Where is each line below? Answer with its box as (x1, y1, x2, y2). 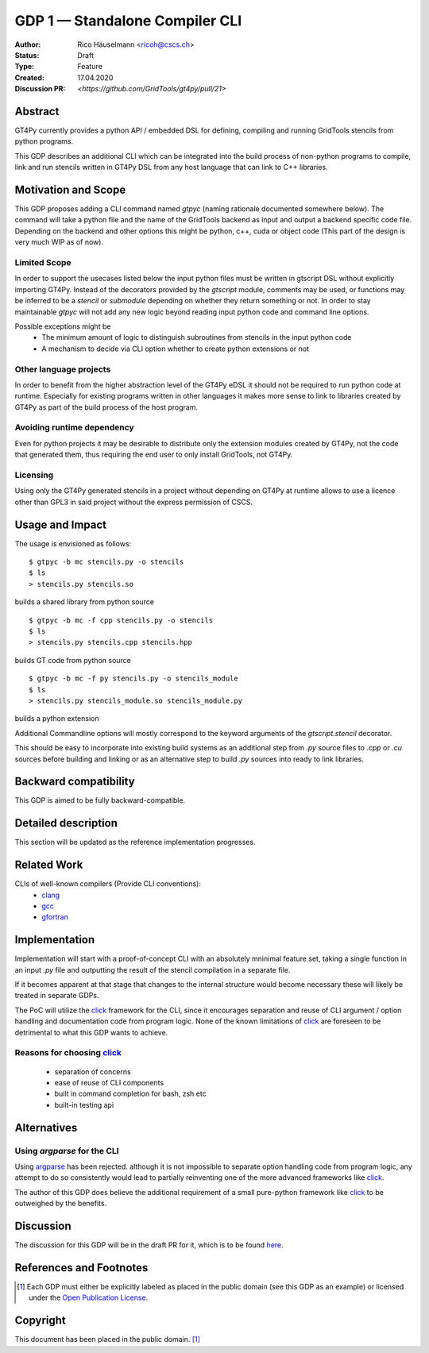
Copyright (14, 1314, 67, 1328)
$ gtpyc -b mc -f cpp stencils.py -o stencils (29, 615, 214, 625)
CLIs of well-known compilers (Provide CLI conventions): (14, 879, 202, 889)
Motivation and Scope (14, 183, 126, 196)
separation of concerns (54, 1066, 131, 1076)
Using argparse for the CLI (14, 1145, 119, 1156)
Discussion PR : (14, 84, 66, 94)
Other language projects (14, 364, 111, 375)
